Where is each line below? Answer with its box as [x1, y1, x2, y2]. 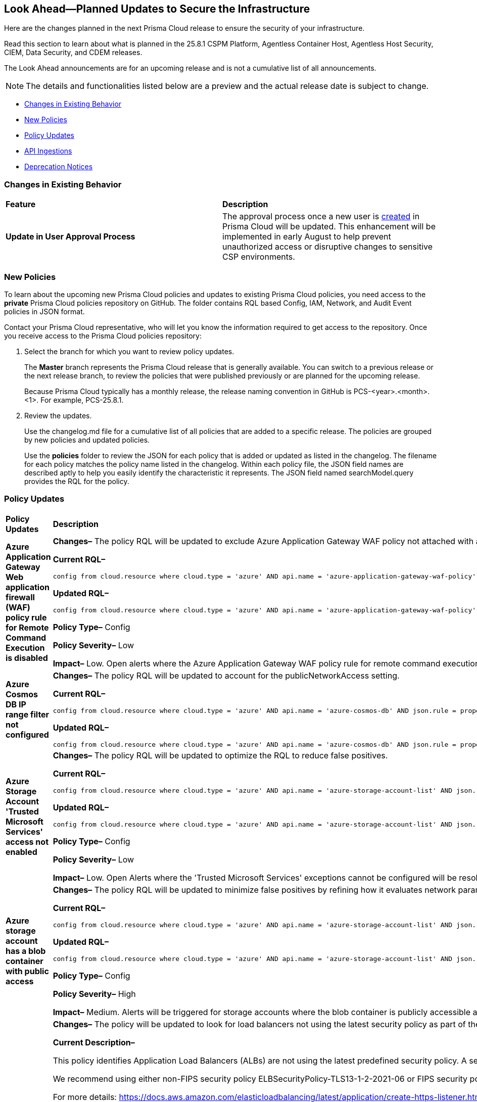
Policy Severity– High [53, 988, 136, 999]
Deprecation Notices [24, 162, 93, 171]
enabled [6, 846, 37, 857]
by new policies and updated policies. [24, 435, 150, 444]
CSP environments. [222, 252, 295, 262]
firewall [6, 592, 35, 602]
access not [6, 836, 49, 847]
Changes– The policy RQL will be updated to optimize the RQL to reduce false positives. [53, 750, 388, 760]
